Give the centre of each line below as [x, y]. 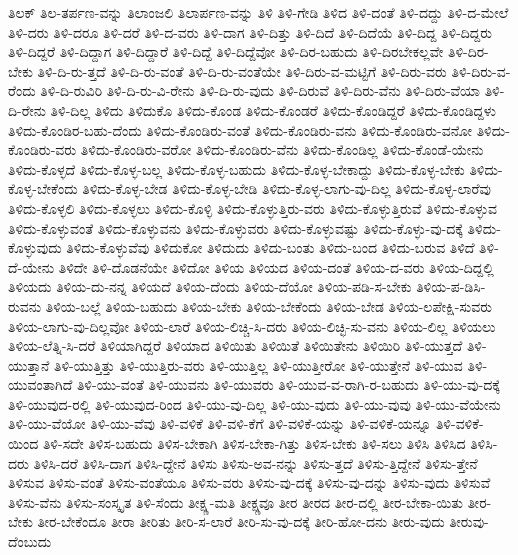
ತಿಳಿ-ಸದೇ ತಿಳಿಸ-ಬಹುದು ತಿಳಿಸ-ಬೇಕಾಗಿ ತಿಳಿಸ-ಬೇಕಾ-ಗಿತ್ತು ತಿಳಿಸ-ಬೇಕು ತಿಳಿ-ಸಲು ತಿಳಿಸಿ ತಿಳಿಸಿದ [254, 443]
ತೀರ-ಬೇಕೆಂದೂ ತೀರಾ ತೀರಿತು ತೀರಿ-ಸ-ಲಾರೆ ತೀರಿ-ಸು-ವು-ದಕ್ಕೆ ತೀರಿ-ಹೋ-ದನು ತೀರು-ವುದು [241, 521]
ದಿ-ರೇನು [27, 109]
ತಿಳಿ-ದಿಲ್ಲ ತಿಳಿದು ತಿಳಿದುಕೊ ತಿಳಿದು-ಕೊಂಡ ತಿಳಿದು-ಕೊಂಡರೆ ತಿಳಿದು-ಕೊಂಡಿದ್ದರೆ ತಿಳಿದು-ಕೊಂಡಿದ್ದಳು [273, 109]
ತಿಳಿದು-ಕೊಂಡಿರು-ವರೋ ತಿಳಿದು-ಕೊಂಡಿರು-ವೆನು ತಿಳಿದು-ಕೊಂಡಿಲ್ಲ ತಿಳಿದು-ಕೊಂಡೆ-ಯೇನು [282, 149]
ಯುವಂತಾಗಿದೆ [40, 384]
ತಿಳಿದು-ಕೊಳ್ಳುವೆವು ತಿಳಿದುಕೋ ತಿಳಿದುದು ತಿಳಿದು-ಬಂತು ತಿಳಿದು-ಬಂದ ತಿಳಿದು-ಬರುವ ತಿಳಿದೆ [270, 247]
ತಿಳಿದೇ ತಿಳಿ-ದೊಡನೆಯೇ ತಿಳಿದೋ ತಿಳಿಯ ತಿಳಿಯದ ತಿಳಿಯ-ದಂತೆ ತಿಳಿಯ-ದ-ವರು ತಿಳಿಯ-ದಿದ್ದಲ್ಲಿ [276, 266]
